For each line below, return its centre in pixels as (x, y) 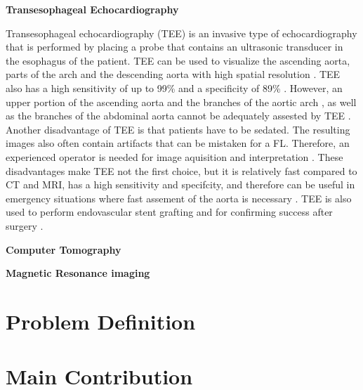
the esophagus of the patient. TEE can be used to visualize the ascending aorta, (178, 60)
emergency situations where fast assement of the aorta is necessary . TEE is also (179, 198)
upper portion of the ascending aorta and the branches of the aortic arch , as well (181, 102)
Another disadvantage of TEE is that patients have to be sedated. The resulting (178, 129)
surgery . (25, 225)
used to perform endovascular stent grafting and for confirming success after (169, 212)
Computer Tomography (64, 249)
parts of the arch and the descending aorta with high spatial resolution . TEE (173, 74)
